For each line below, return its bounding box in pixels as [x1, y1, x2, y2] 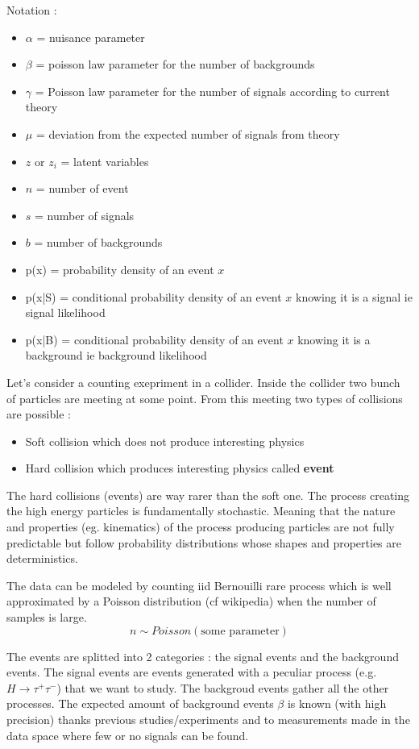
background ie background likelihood [25, 347, 207, 364]
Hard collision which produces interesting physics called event [25, 460, 334, 476]
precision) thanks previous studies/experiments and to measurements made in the [6, 711, 410, 727]
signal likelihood [25, 304, 106, 321]
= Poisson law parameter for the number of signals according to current [35, 82, 390, 99]
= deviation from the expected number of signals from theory [35, 125, 340, 142]
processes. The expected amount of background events [6, 695, 274, 712]
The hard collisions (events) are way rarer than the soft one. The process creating [6, 486, 410, 503]
